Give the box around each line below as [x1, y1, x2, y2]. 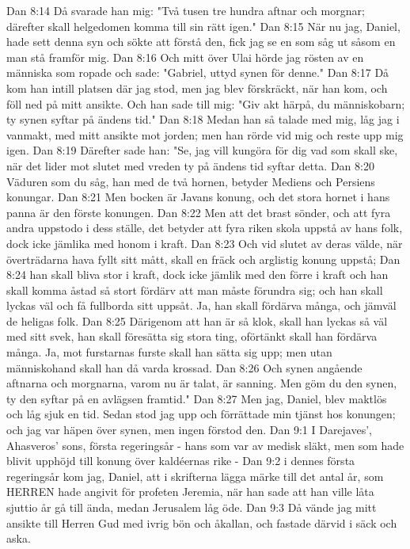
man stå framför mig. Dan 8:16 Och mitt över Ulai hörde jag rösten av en [6, 48, 364, 65]
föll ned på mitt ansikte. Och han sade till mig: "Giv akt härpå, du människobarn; [6, 95, 405, 112]
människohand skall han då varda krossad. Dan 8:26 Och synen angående [6, 359, 363, 376]
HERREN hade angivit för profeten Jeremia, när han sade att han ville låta [6, 483, 374, 500]
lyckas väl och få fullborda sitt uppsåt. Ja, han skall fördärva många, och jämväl [6, 297, 397, 314]
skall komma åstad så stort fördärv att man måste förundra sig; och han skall [6, 281, 383, 298]
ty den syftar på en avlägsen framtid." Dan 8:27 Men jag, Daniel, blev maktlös [6, 390, 387, 406]
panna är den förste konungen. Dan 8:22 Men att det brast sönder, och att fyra [6, 204, 391, 220]
